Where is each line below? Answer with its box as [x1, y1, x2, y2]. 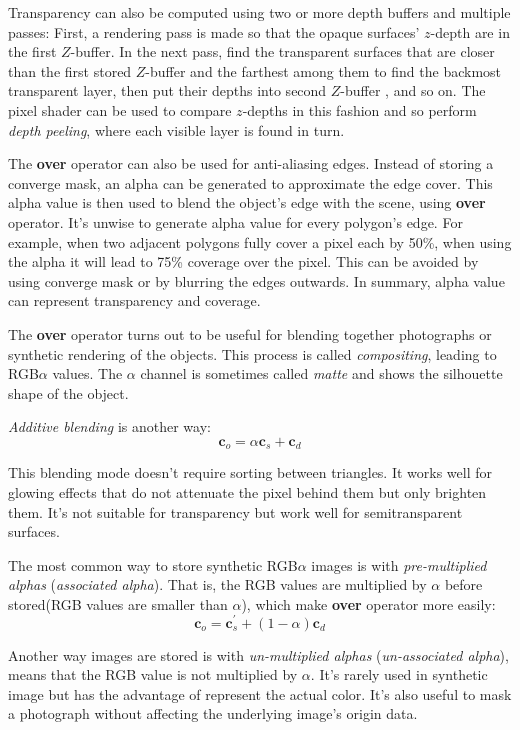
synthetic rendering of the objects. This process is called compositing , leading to [8, 343, 497, 364]
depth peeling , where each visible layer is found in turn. [8, 119, 345, 140]
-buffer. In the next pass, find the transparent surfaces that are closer [70, 41, 495, 62]
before [444, 574, 483, 595]
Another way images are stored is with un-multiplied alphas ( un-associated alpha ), [8, 644, 509, 665]
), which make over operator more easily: [241, 593, 496, 614]
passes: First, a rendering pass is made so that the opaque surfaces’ [8, 21, 420, 42]
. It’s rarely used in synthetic [310, 664, 488, 685]
